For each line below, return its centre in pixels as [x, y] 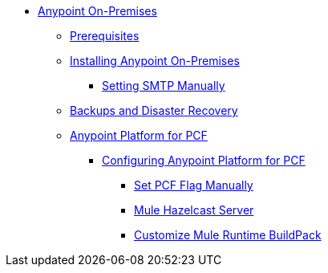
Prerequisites [105, 36]
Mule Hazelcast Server [194, 210]
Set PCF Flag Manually [194, 185]
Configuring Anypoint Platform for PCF [204, 160]
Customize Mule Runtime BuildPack [228, 235]
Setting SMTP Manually [164, 86]
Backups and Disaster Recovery [154, 110]
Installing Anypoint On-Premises [155, 61]
